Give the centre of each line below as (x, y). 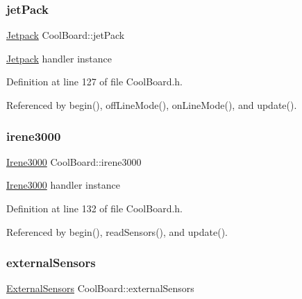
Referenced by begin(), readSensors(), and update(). (117, 231)
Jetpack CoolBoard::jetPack (66, 35)
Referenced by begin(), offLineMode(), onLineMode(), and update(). (152, 105)
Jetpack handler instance (59, 58)
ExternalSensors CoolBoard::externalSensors (100, 288)
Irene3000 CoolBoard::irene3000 (74, 161)
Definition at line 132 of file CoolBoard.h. (95, 208)
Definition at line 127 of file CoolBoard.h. (95, 82)
